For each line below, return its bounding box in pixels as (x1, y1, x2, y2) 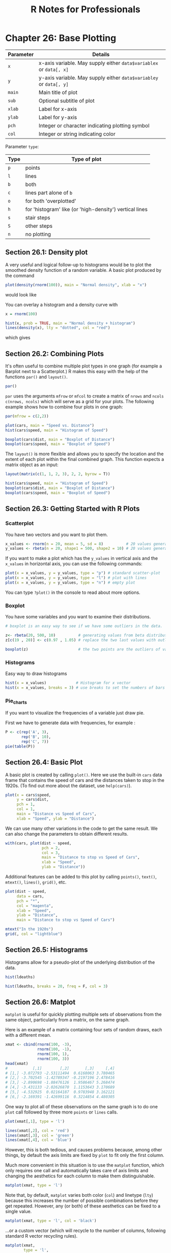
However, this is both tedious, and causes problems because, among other (5, 1147, 162, 1153)
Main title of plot (38, 88, 78, 96)
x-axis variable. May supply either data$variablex (38, 59, 159, 66)
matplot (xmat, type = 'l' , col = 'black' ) (5, 1218, 97, 1223)
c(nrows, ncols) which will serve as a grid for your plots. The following (5, 398, 154, 404)
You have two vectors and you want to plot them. (5, 531, 108, 538)
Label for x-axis (38, 105, 77, 112)
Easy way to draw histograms (5, 670, 67, 677)
